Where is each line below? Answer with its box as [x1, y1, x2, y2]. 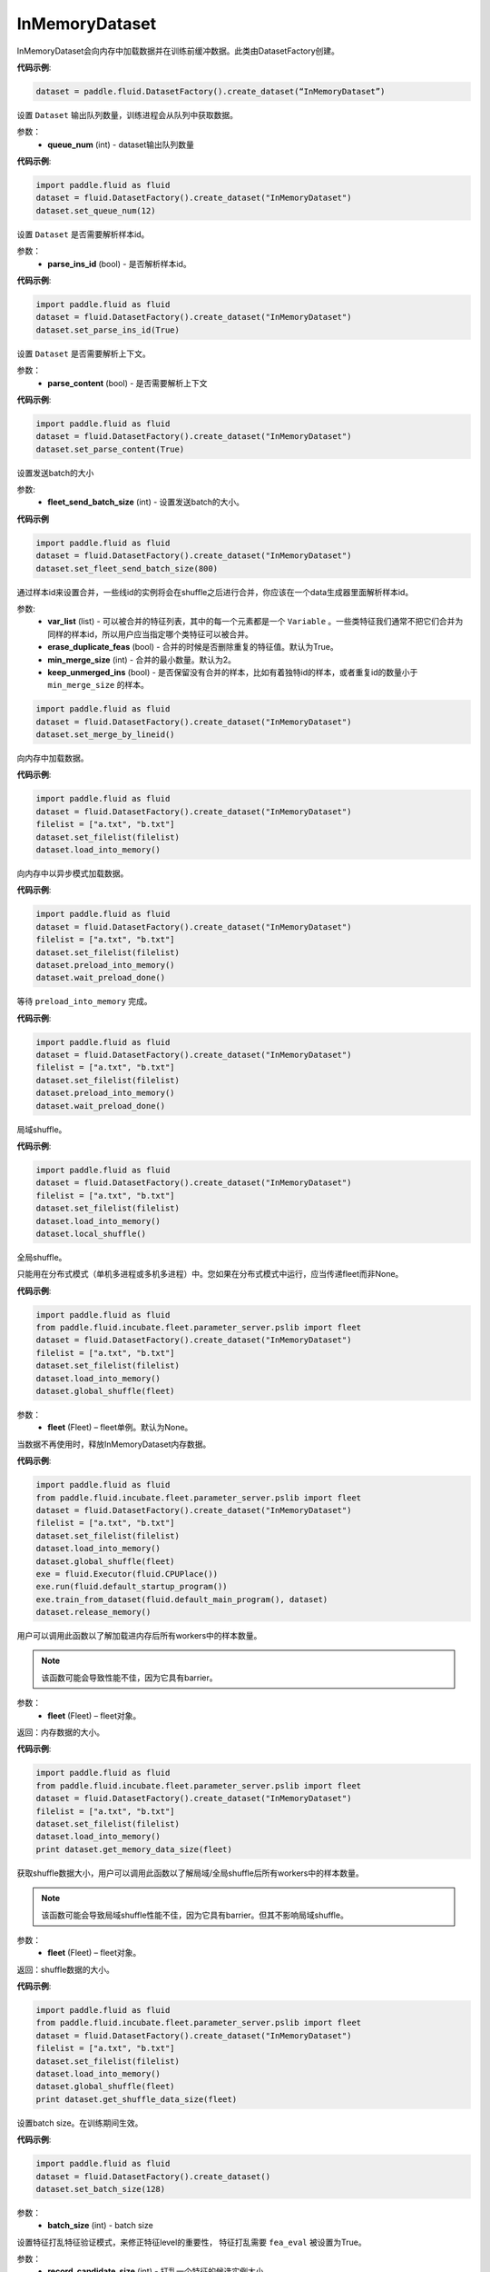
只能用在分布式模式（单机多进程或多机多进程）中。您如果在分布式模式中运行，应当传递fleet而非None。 [16, 1269, 404, 1280]
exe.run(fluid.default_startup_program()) [35, 1581, 228, 1592]
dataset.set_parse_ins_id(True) [35, 324, 181, 335]
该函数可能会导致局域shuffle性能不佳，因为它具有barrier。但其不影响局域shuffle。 [41, 1909, 348, 1920]
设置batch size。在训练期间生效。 [16, 2118, 143, 2128]
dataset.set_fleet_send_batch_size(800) [35, 563, 218, 573]
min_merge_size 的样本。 [47, 680, 149, 691]
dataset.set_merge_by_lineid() [35, 730, 176, 740]
